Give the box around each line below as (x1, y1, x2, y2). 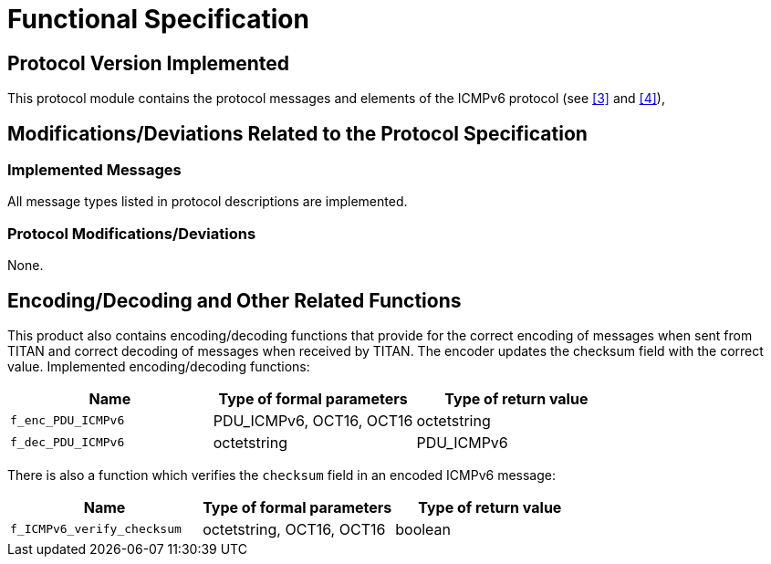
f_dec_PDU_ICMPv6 (10, 435, 125, 450)
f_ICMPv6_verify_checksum (10, 522, 182, 537)
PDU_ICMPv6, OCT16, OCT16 (213, 411, 413, 430)
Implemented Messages (7, 161, 182, 180)
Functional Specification (7, 4, 309, 35)
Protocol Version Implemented (7, 51, 290, 75)
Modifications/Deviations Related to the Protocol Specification (7, 121, 588, 145)
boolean (395, 519, 452, 538)
